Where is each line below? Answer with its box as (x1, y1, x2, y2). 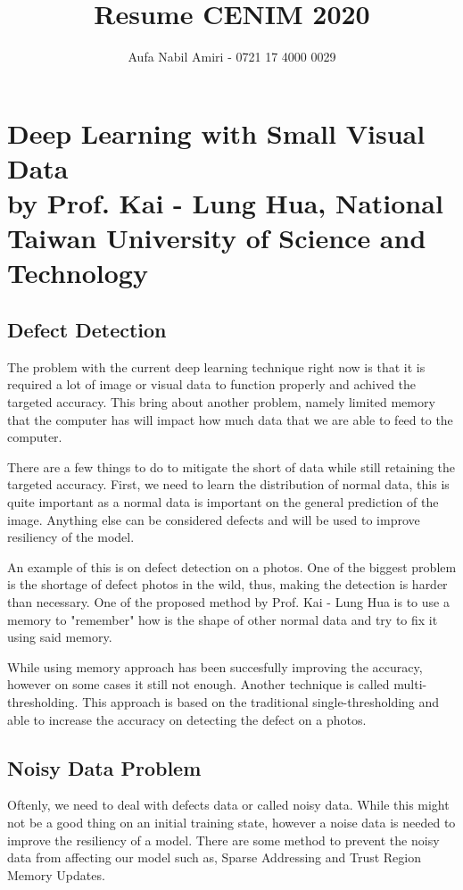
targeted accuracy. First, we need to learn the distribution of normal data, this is (7, 475, 450, 494)
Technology (7, 254, 148, 291)
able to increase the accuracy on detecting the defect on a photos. (7, 710, 367, 728)
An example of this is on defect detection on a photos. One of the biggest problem (7, 557, 457, 576)
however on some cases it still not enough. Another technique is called (7, 675, 390, 694)
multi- (393, 675, 427, 694)
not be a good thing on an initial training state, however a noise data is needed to (7, 812, 456, 831)
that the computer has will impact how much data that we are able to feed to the (7, 410, 453, 428)
